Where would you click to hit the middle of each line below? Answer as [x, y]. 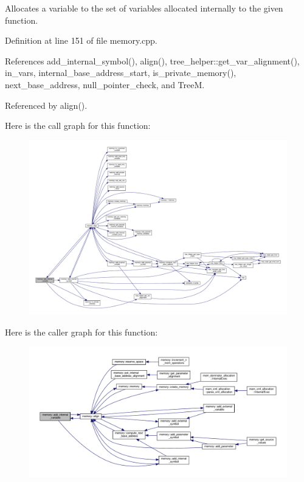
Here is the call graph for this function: [78, 126]
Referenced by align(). [46, 105]
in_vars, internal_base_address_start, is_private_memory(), [121, 73]
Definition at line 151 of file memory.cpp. [81, 40]
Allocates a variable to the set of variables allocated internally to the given [144, 8]
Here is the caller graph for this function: [81, 332]
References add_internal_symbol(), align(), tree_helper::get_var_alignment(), [152, 60]
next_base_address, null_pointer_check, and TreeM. [105, 84]
